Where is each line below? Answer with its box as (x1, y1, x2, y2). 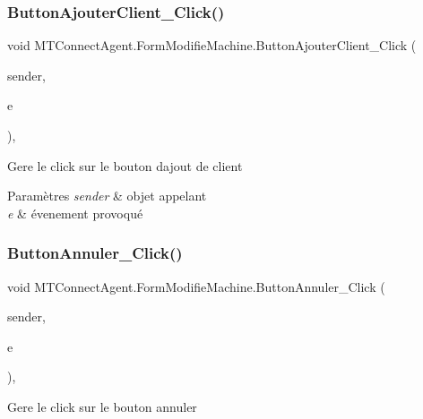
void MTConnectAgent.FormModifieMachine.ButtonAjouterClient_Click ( (7, 36, 417, 55)
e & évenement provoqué (7, 203, 143, 222)
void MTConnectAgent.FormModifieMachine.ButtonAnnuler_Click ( (7, 277, 385, 295)
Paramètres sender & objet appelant (7, 186, 207, 205)
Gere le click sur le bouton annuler (7, 397, 197, 415)
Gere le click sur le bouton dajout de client (7, 156, 243, 175)
